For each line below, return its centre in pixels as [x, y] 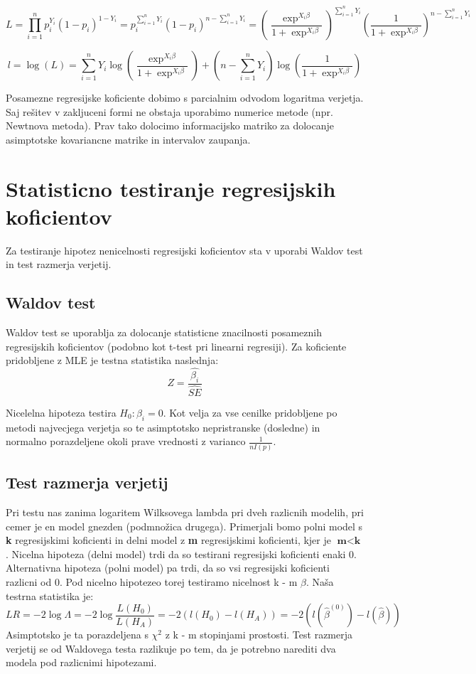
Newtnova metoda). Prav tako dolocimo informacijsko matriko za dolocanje [170, 125]
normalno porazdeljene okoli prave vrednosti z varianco [126, 441]
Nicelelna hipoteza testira [61, 413]
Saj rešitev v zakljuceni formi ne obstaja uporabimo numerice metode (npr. [169, 111]
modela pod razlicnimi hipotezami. [81, 662]
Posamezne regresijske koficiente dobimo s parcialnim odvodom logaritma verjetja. [185, 98]
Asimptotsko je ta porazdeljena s [77, 635]
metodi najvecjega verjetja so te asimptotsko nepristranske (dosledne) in [163, 427]
